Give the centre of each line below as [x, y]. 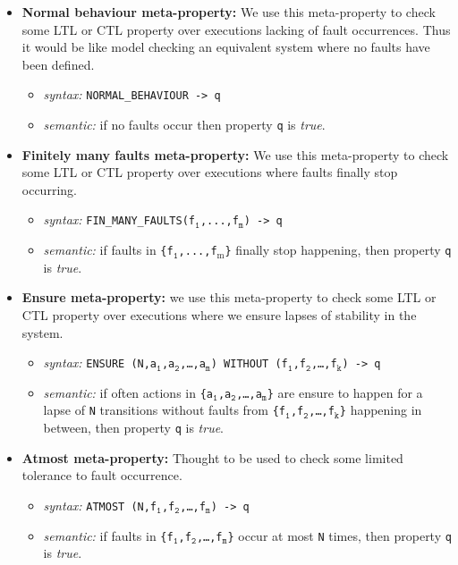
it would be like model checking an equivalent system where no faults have [226, 47]
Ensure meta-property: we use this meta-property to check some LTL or [229, 297]
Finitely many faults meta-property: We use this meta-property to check [235, 154]
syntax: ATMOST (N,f [100, 505]
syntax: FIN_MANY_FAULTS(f [119, 219]
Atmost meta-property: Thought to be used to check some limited [212, 457]
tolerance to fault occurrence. [102, 475]
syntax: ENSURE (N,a [100, 363]
